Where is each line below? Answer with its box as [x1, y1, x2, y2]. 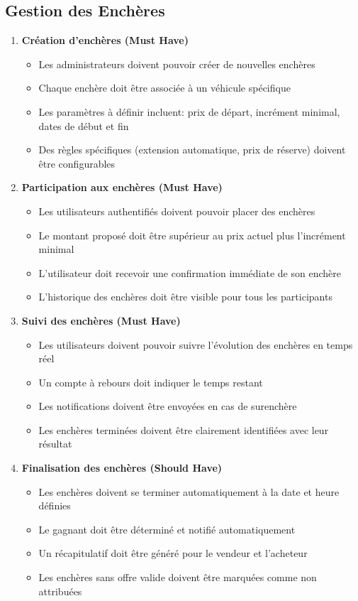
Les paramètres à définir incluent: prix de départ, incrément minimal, [38, 104, 340, 119]
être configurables [38, 156, 116, 170]
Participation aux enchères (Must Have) [21, 180, 223, 195]
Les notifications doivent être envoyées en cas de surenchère [38, 399, 297, 413]
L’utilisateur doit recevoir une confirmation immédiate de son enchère [38, 265, 341, 280]
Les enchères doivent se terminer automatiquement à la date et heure [38, 484, 340, 499]
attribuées [38, 583, 82, 598]
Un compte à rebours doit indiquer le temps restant [38, 374, 263, 389]
